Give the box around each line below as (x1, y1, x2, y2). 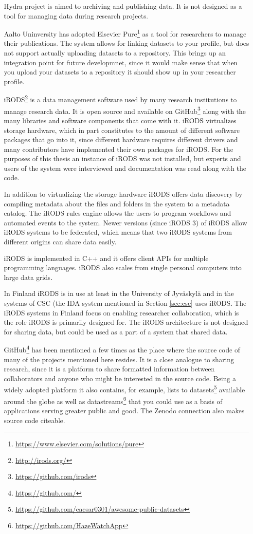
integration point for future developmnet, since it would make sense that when (4, 57, 238, 67)
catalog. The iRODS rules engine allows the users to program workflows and (4, 208, 231, 218)
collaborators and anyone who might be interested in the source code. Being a (4, 373, 236, 383)
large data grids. (4, 272, 53, 282)
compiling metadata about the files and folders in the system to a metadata (4, 198, 230, 208)
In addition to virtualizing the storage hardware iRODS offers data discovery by (4, 189, 243, 199)
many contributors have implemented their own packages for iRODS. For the (4, 144, 234, 154)
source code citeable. (4, 415, 65, 425)
